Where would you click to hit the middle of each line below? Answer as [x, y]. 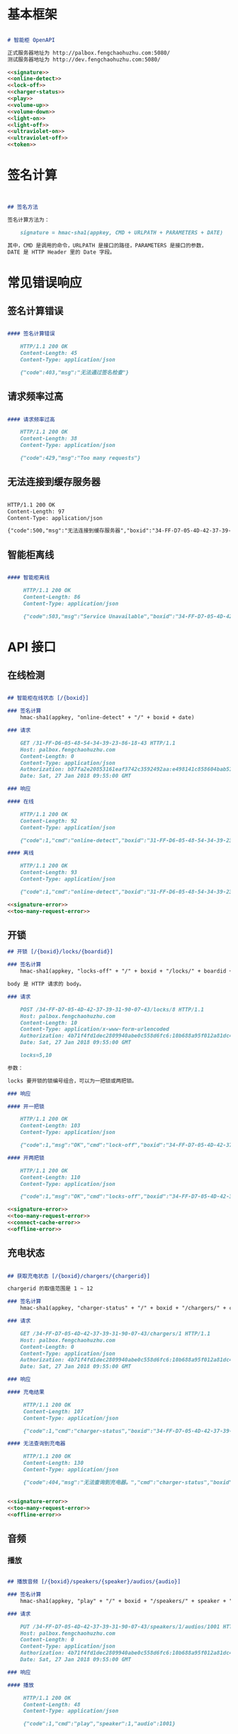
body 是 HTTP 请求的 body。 [46, 984]
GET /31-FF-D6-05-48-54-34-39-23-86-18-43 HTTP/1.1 [98, 743]
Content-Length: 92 [49, 821]
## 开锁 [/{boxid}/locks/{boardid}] [60, 952]
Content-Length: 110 [50, 1177]
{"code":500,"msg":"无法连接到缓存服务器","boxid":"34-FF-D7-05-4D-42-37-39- [119, 531]
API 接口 [32, 647]
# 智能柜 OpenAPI [31, 40]
